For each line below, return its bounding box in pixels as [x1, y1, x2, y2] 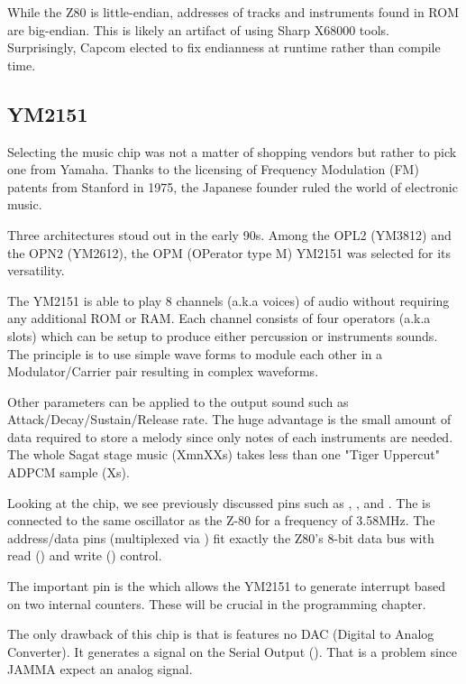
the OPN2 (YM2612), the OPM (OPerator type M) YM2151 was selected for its [7, 243, 452, 262]
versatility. [7, 261, 65, 280]
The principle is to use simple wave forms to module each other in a [7, 344, 383, 363]
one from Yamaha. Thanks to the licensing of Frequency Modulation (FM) [7, 160, 419, 179]
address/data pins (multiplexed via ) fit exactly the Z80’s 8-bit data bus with [7, 528, 434, 547]
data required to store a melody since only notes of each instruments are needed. [7, 427, 453, 446]
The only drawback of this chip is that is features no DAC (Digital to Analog [7, 624, 434, 643]
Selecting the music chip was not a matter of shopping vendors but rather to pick [7, 142, 457, 161]
